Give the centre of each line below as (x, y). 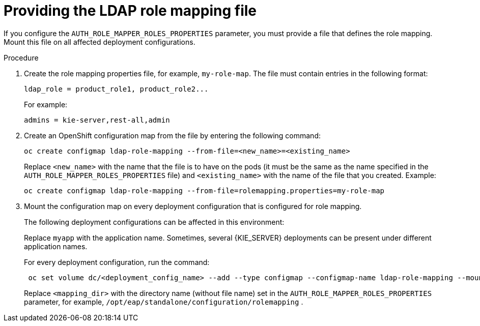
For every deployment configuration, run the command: (117, 262)
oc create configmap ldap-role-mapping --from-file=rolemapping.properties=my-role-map (204, 190)
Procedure (21, 57)
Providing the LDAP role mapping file (130, 11)
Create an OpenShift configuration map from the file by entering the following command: (172, 135)
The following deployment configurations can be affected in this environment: (154, 222)
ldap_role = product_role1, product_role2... (116, 89)
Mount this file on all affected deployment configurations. (100, 42)
